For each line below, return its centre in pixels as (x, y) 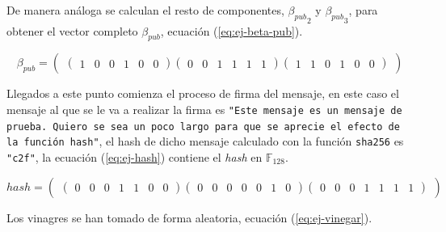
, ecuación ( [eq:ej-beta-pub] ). (231, 30)
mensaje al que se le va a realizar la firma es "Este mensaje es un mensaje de (204, 109)
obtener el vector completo (72, 30)
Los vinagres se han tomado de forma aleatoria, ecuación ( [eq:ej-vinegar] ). (189, 217)
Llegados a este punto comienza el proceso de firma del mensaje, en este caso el (203, 93)
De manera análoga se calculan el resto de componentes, (145, 10)
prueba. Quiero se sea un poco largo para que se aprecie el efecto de (203, 127)
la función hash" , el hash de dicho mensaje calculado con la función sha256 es (205, 141)
